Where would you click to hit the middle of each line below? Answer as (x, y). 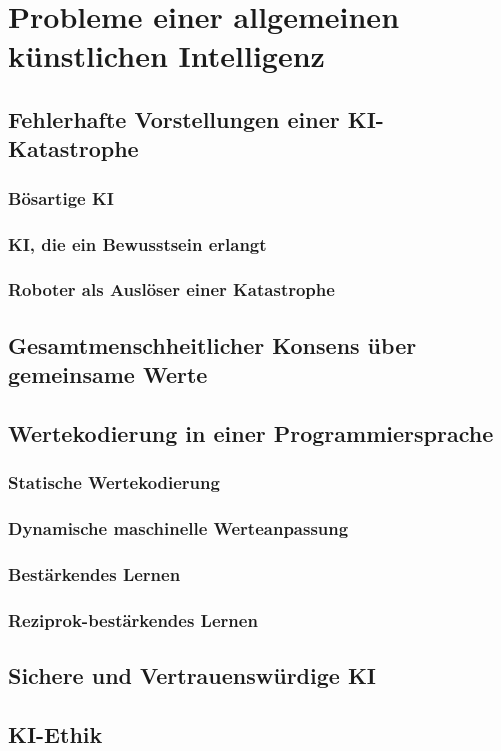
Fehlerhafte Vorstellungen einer (174, 118)
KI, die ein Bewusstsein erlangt (137, 243)
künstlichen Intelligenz (166, 55)
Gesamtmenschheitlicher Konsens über (212, 344)
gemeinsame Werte (108, 374)
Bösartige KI (61, 197)
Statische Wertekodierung (114, 482)
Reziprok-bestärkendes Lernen (133, 619)
